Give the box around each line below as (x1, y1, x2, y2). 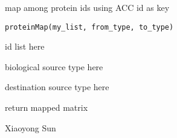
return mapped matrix (5, 101, 88, 114)
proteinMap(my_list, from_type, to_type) (5, 22, 174, 31)
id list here (5, 40, 45, 53)
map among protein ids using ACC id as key (5, 1, 170, 13)
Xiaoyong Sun (5, 121, 56, 134)
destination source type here (5, 80, 109, 93)
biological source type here (5, 60, 103, 73)
